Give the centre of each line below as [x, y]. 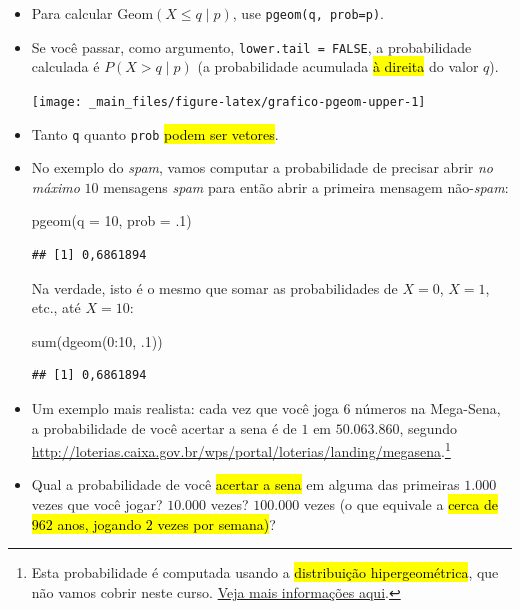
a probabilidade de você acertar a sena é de [164, 427]
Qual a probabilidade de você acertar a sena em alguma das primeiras [245, 484]
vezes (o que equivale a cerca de [400, 504]
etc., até [56, 307]
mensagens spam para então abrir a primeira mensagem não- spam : [306, 186]
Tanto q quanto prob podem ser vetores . [155, 133]
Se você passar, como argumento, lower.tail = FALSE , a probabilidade [251, 46]
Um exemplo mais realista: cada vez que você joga [185, 407]
